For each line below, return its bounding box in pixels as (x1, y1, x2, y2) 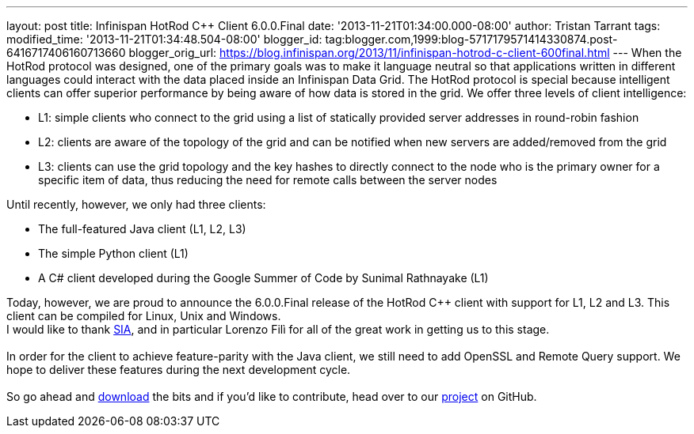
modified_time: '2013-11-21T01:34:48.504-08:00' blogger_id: (6, 32, 322, 46)
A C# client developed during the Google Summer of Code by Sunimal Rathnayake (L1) (38, 271, 489, 285)
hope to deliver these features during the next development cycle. (6, 363, 351, 376)
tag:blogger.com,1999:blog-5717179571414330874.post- (325, 32, 618, 46)
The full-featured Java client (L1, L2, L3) (38, 222, 246, 236)
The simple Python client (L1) (38, 247, 189, 260)
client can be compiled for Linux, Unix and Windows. (6, 309, 281, 323)
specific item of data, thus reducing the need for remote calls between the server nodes (38, 173, 498, 187)
